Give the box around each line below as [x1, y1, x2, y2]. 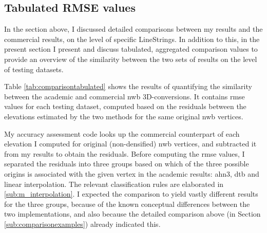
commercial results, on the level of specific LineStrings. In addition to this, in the [4, 33, 260, 44]
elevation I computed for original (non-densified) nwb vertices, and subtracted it [4, 138, 257, 149]
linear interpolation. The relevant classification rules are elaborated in [4, 178, 224, 189]
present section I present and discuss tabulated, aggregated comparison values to [4, 44, 258, 54]
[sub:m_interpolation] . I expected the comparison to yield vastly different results [4, 188, 258, 199]
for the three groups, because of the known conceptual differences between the [4, 198, 250, 209]
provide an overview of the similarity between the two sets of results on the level [4, 53, 257, 64]
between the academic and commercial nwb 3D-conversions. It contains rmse [4, 91, 245, 101]
